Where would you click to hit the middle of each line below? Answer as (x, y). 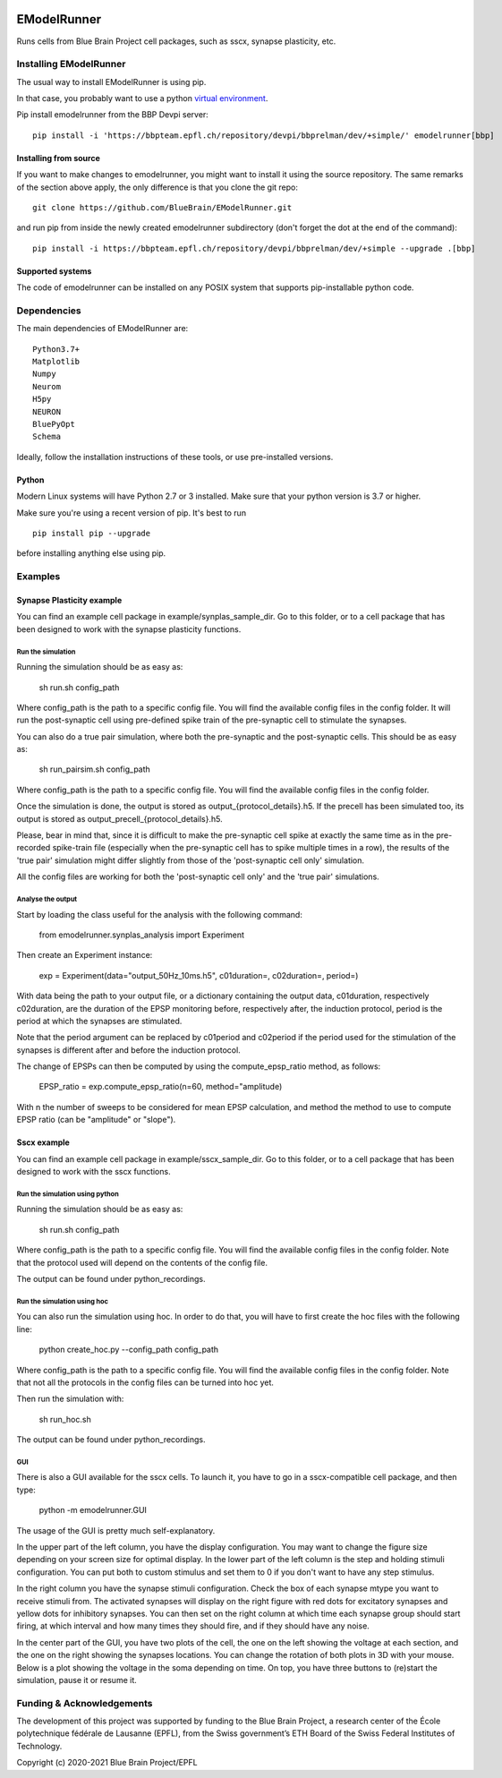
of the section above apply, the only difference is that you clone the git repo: (157, 187)
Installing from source (58, 158)
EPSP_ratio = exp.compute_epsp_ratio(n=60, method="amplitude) (161, 1087)
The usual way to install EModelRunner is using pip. (111, 81)
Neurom (47, 386)
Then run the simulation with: (70, 1399)
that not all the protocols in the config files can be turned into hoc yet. (145, 1382)
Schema (47, 437)
